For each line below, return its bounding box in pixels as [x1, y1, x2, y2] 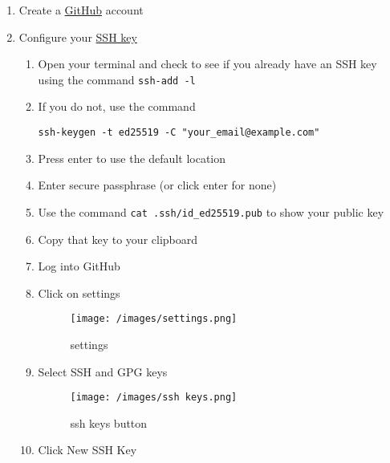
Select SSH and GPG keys [38, 363, 168, 380]
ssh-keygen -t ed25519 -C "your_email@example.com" [38, 127, 320, 139]
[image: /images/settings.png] [70, 313, 238, 325]
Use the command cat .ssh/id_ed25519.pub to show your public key [38, 203, 384, 220]
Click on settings [38, 284, 120, 301]
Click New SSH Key [38, 441, 137, 458]
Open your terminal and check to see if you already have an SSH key [38, 55, 377, 72]
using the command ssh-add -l [38, 71, 196, 87]
